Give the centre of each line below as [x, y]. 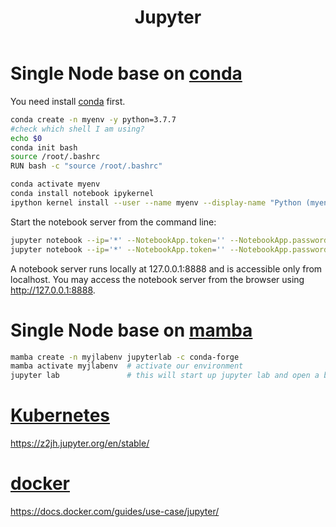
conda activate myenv [55, 184]
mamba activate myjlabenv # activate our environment [127, 366]
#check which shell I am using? [77, 129]
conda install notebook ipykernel [82, 194]
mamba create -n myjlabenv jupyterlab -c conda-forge [125, 357]
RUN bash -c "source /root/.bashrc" [86, 166]
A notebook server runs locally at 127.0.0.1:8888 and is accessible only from [166, 268]
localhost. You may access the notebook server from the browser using [157, 279]
